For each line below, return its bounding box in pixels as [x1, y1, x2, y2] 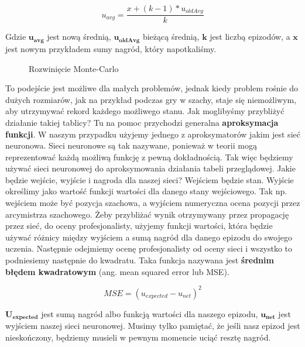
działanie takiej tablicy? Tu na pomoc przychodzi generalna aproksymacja [5, 116, 279, 128]
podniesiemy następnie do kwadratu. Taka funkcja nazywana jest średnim [5, 254, 274, 266]
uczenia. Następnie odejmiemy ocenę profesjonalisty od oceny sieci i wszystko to [5, 242, 293, 255]
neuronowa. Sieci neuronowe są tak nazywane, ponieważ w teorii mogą [5, 139, 257, 152]
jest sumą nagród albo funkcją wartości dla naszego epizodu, [41, 307, 258, 319]
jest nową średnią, [47, 30, 111, 43]
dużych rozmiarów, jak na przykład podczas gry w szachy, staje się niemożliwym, [5, 93, 297, 105]
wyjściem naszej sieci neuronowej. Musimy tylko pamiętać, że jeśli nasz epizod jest [5, 319, 300, 332]
